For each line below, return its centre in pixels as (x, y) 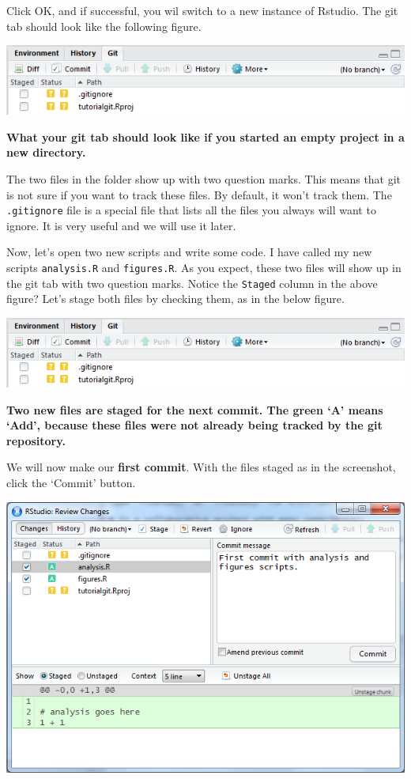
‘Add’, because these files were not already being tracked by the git (194, 425)
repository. (36, 440)
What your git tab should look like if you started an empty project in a (205, 136)
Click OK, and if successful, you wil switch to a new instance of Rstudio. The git (202, 10)
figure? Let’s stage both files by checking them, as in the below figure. (175, 299)
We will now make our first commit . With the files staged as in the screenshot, (201, 467)
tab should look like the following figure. (104, 26)
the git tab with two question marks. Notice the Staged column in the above (192, 283)
